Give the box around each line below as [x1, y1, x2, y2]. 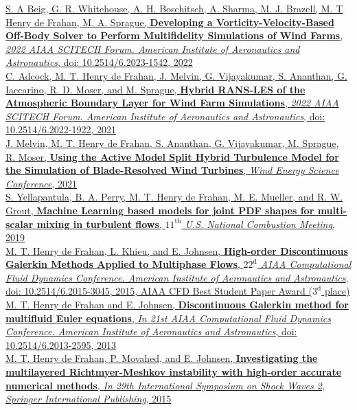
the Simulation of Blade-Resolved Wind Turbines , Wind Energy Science [5, 163, 339, 177]
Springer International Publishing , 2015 [5, 391, 172, 406]
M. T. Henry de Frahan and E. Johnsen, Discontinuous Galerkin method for [5, 297, 349, 312]
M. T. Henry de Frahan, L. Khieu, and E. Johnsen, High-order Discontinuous [5, 243, 348, 258]
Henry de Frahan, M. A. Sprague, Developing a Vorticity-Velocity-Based [5, 14, 334, 29]
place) [324, 284, 350, 298]
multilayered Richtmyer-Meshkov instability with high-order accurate [5, 365, 342, 379]
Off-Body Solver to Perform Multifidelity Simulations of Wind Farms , [5, 28, 343, 43]
